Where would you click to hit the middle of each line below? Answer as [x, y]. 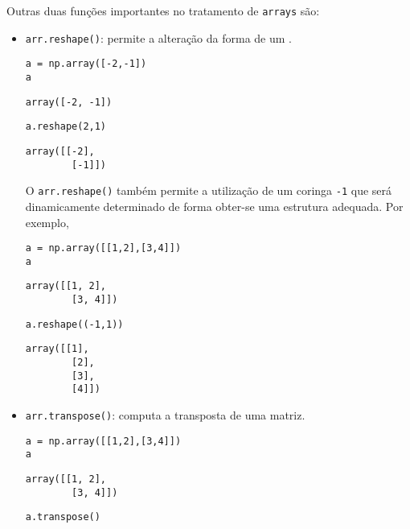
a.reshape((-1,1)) [74, 324]
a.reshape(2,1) [66, 127]
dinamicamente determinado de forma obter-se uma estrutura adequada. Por [214, 206]
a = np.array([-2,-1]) [86, 64]
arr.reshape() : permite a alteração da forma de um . [158, 37]
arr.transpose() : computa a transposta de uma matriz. [165, 415]
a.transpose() [63, 517]
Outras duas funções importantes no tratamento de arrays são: [163, 10]
